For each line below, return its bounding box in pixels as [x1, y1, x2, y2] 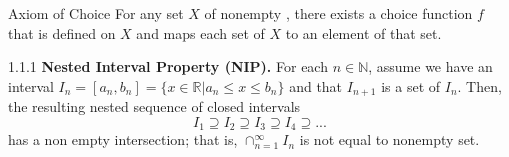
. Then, [457, 75, 502, 96]
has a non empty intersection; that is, [8, 129, 238, 150]
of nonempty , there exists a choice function [204, 3, 473, 23]
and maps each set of [136, 22, 265, 43]
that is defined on [8, 22, 116, 43]
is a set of [381, 75, 441, 96]
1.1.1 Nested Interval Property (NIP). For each [8, 56, 328, 77]
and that [289, 75, 343, 96]
